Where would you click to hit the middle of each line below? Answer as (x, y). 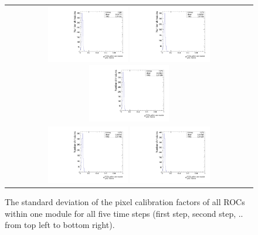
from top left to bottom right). (60, 225)
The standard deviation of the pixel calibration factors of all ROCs (125, 202)
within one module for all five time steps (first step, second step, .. (124, 213)
